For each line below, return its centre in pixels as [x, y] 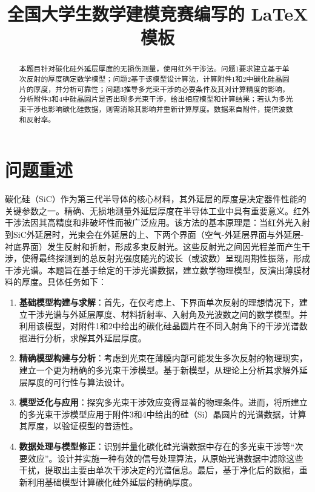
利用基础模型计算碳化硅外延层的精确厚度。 [112, 481]
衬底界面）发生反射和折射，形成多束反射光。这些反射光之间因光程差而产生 [153, 246]
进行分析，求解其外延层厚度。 [87, 337]
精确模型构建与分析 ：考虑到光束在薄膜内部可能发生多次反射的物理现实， [163, 358]
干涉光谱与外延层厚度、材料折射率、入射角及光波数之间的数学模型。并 [167, 314]
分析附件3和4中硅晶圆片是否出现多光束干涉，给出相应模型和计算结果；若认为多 [152, 99]
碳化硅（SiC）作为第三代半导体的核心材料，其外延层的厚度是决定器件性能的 [156, 199]
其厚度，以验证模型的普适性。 [78, 426]
